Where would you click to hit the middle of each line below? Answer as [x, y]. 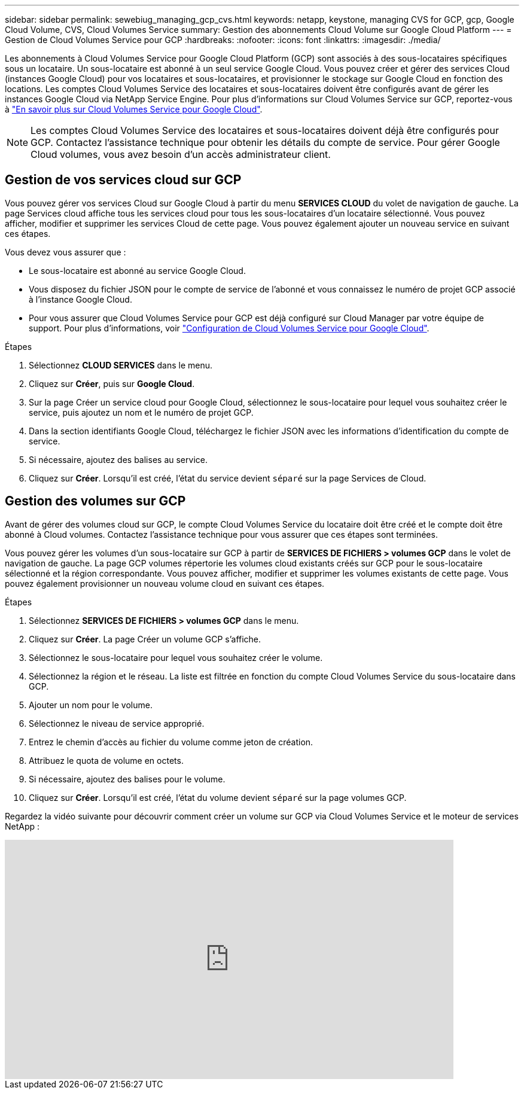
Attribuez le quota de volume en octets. [106, 760]
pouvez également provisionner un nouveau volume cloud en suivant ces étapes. [165, 583]
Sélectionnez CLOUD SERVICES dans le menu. [121, 365]
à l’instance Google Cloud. [80, 299]
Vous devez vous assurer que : [65, 252]
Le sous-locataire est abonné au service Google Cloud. [137, 270]
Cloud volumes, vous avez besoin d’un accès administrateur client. [181, 154]
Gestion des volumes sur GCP [95, 501]
